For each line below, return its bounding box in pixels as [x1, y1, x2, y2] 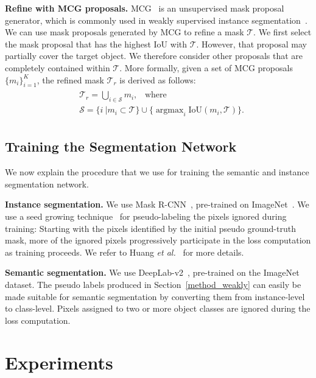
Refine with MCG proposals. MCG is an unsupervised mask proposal [5, 2, 284, 14]
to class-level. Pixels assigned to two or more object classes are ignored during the [5, 302, 311, 315]
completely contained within [5, 61, 110, 74]
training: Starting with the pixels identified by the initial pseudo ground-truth [5, 222, 296, 234]
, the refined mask [37, 73, 104, 86]
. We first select [253, 26, 312, 38]
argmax [155, 106, 184, 115]
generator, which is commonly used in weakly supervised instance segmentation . [5, 13, 307, 26]
